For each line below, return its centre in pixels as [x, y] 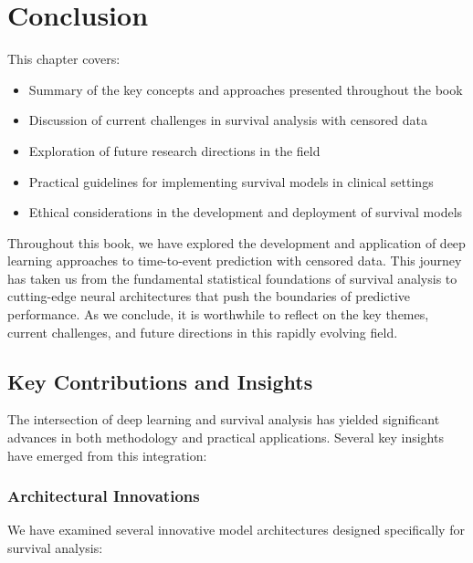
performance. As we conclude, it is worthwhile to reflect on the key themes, [218, 314]
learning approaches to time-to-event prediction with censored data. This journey [235, 261]
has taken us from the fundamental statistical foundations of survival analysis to [232, 278]
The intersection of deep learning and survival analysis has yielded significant [224, 419]
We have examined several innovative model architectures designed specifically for [236, 530]
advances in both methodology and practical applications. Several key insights [226, 438]
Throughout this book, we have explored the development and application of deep [236, 242]
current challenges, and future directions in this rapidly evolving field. [203, 332]
